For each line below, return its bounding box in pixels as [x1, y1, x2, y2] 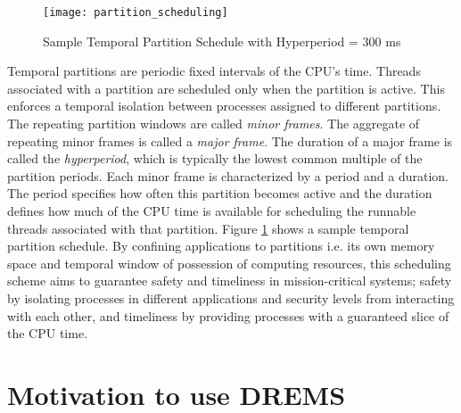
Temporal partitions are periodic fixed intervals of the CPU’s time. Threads [7, 62, 421, 80]
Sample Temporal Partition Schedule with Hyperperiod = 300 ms [43, 31, 401, 50]
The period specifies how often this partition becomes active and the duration [7, 184, 432, 202]
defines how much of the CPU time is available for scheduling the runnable [7, 202, 416, 219]
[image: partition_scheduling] [43, 6, 228, 19]
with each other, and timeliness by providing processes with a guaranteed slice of [7, 306, 449, 325]
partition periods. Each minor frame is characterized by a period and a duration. [7, 166, 449, 185]
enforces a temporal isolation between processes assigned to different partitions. [7, 96, 441, 115]
